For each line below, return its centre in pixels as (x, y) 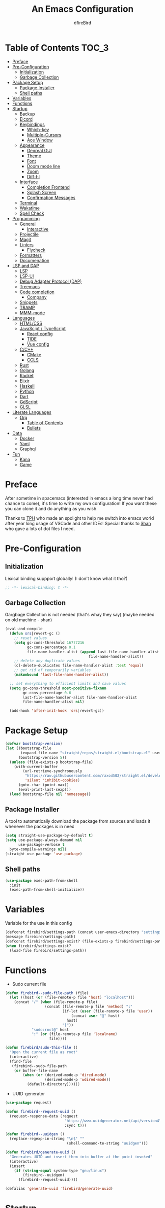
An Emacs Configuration (82, 9)
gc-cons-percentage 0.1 (51, 647)
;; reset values (31, 638)
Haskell (27, 386)
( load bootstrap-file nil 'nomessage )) (50, 794)
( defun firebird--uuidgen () (35, 1134)
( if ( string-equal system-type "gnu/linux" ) (60, 1171)
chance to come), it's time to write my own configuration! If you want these (81, 503)
